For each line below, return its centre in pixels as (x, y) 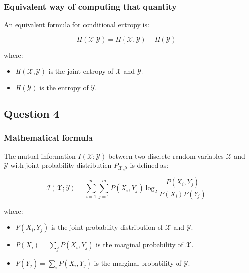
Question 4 (32, 113)
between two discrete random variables (166, 155)
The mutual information (40, 155)
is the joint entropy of (81, 71)
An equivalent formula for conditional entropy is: (77, 24)
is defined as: (149, 165)
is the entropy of (64, 87)
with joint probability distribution (61, 165)
